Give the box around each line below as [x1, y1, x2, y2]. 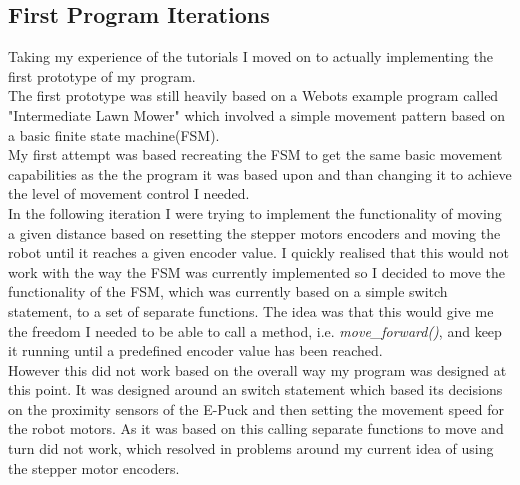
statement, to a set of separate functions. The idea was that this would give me [8, 300, 494, 321]
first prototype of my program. [8, 65, 196, 86]
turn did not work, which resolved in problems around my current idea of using [8, 438, 494, 459]
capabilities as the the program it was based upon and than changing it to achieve [8, 163, 512, 184]
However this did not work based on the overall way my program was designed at [8, 359, 507, 380]
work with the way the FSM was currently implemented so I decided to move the [8, 261, 506, 282]
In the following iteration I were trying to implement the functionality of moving [8, 202, 502, 223]
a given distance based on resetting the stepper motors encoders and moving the [8, 222, 501, 243]
